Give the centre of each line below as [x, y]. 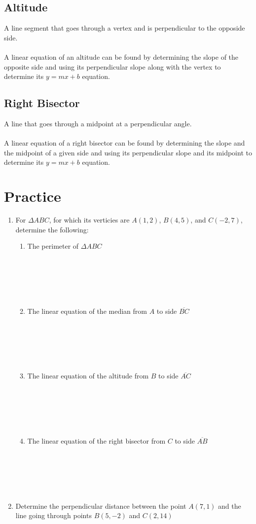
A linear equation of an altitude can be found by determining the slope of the [121, 56]
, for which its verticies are [89, 220]
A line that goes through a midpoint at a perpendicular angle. [98, 123]
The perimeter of [53, 246]
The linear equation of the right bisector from [96, 440]
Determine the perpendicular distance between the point [101, 505]
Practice [33, 196]
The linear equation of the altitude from [88, 376]
